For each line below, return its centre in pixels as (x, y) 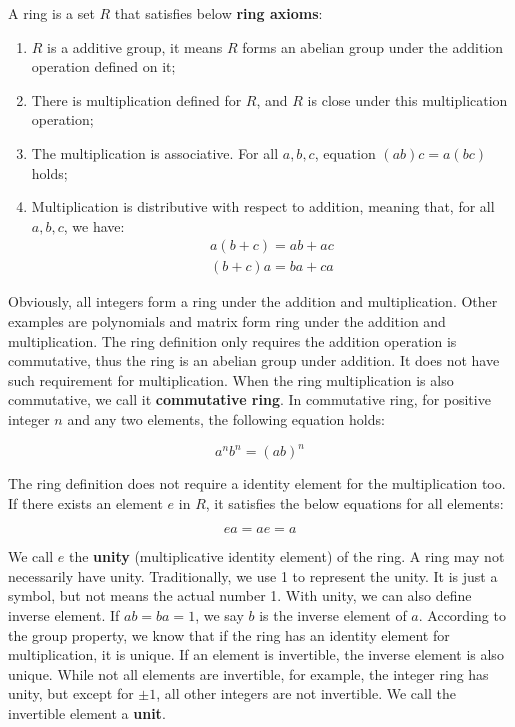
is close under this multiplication (407, 99)
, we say (219, 615)
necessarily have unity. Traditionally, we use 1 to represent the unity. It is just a (253, 575)
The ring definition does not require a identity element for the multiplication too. (257, 483)
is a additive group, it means (135, 46)
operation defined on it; (103, 66)
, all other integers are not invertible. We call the (306, 693)
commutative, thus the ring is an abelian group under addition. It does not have (254, 360)
